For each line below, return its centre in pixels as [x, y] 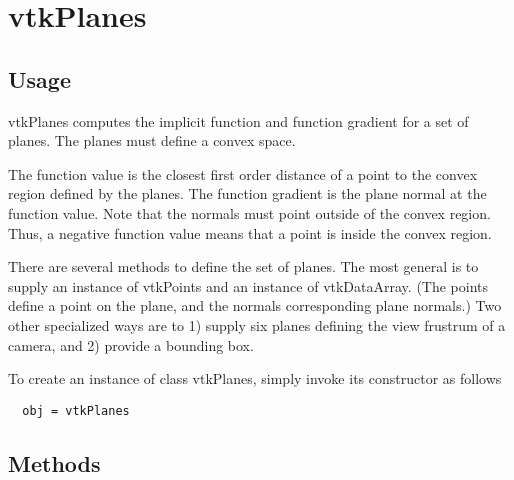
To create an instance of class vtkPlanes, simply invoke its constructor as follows [255, 378]
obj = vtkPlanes [76, 410]
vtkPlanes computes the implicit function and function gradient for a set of [238, 120]
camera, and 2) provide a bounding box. [131, 344]
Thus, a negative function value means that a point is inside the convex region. [250, 232]
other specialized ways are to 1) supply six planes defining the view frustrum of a [257, 324]
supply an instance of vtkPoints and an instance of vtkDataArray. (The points [248, 285]
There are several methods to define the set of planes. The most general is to [243, 266]
